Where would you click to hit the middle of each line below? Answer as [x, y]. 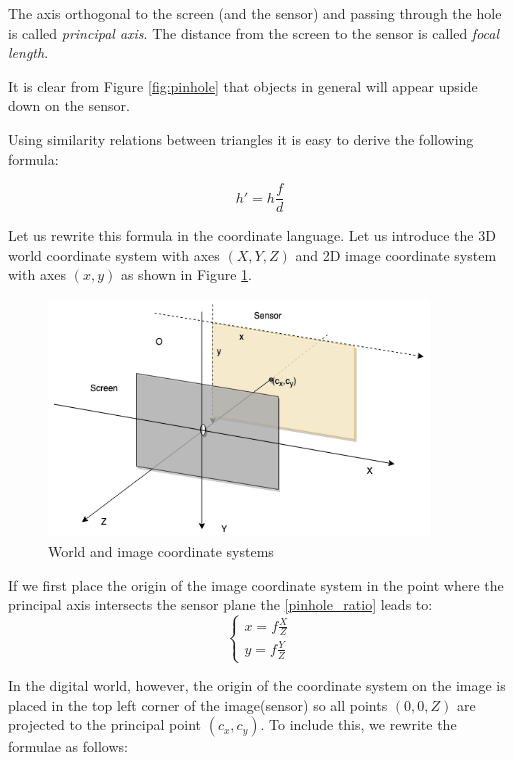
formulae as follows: [68, 746]
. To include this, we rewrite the [358, 724]
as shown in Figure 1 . [186, 274]
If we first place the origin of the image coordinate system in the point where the [256, 584]
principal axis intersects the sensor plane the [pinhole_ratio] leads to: [220, 604]
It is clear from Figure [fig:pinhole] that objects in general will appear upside [243, 85]
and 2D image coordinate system [396, 254]
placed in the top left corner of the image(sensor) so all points [198, 704]
